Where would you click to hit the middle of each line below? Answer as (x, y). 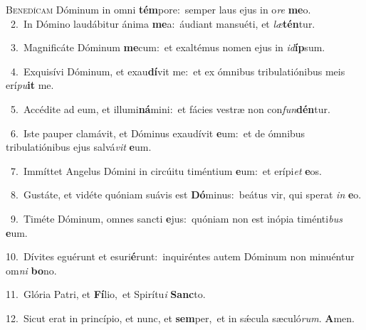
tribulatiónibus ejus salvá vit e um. (79, 147)
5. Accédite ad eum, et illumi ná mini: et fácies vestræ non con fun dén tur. (170, 108)
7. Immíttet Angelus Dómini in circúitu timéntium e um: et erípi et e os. (166, 170)
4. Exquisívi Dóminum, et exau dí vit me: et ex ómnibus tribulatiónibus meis (178, 71)
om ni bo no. (31, 270)
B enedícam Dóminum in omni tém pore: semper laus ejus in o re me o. (158, 9)
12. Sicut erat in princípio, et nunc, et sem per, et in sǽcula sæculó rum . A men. (180, 318)
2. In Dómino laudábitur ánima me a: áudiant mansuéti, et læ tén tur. (163, 23)
